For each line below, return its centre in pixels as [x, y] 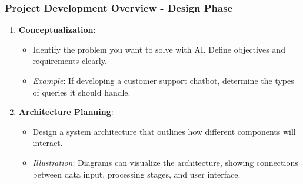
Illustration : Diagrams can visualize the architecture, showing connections [165, 162]
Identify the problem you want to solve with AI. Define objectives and [159, 49]
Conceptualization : [57, 30]
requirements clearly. [70, 61]
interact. [48, 143]
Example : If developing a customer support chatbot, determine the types [163, 80]
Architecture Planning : [66, 112]
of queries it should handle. [81, 92]
